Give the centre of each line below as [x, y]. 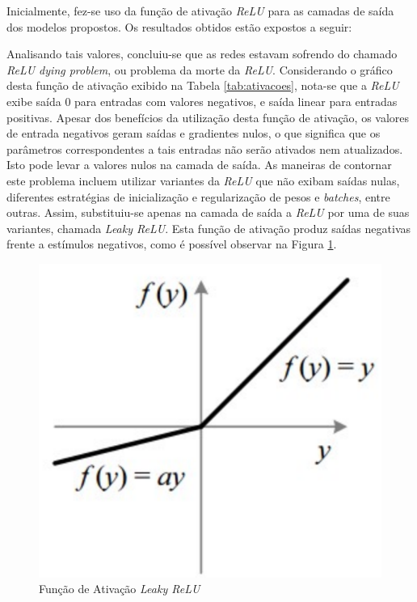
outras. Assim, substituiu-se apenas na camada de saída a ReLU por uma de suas [208, 212]
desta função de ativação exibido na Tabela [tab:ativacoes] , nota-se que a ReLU [203, 85]
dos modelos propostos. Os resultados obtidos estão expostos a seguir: [179, 26]
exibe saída [34, 101]
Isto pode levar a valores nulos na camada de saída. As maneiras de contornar [199, 165]
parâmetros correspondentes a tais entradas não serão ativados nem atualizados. [205, 148]
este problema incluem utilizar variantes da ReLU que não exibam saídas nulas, [203, 180]
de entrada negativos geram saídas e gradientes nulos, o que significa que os [194, 133]
